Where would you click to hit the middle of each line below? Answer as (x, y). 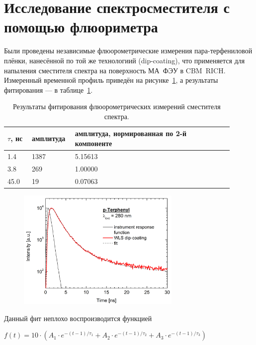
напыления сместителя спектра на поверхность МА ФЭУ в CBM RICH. (115, 70)
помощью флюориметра (81, 27)
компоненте (93, 143)
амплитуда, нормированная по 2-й (131, 133)
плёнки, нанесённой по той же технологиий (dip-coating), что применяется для (125, 60)
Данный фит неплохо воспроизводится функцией (78, 318)
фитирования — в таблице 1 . (48, 89)
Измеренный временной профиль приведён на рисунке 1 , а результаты (111, 80)
